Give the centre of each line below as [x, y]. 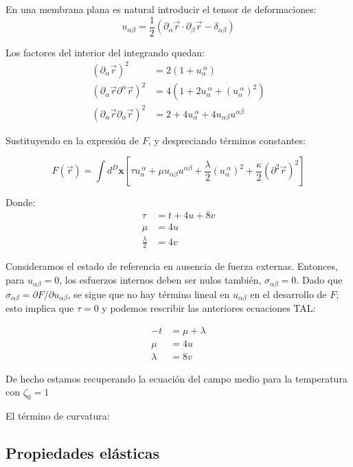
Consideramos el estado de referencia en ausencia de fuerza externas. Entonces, [172, 266]
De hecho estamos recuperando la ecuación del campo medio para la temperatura [176, 378]
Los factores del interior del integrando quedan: [105, 52]
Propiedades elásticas [83, 453]
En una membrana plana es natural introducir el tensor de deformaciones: [161, 9]
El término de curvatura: [58, 416]
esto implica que [40, 307]
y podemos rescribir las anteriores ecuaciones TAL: [209, 307]
